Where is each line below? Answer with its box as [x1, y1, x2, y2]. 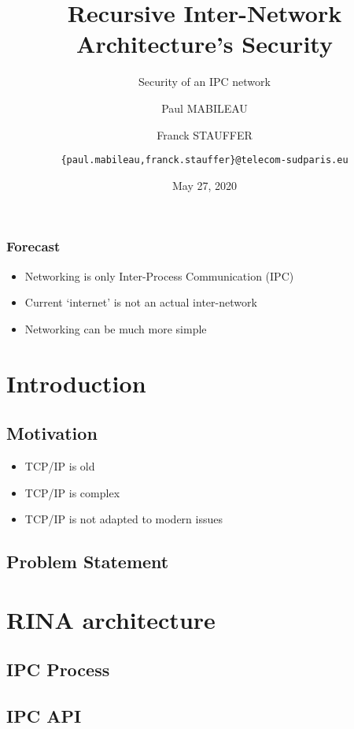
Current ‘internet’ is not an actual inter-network [24, 294, 257, 311]
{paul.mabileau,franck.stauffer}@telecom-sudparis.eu [61, 154, 348, 166]
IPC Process [6, 657, 110, 682]
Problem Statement [6, 549, 169, 574]
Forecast [6, 236, 61, 256]
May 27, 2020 [171, 177, 238, 193]
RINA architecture [6, 603, 216, 635]
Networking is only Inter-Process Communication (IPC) [24, 267, 294, 284]
